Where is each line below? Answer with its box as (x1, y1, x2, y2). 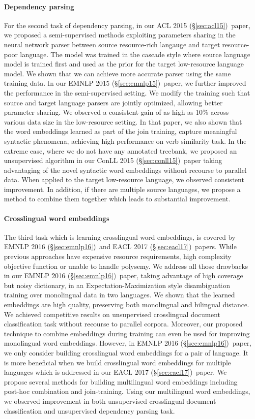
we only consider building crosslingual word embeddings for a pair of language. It (4, 348, 249, 357)
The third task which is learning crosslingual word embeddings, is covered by (4, 231, 236, 242)
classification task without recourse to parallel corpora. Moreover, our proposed (4, 319, 243, 329)
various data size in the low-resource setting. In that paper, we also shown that (4, 116, 242, 127)
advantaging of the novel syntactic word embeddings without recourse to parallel (4, 164, 247, 175)
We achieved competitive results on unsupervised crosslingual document (4, 309, 221, 319)
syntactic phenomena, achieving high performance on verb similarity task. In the (4, 135, 247, 146)
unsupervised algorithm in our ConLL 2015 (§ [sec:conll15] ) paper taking (4, 155, 222, 165)
